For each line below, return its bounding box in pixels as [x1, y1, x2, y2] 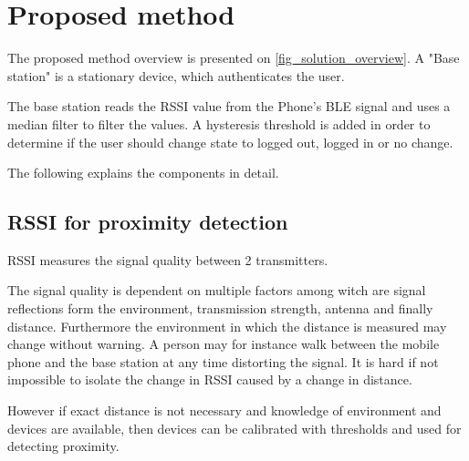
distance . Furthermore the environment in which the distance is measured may [7, 316, 447, 335]
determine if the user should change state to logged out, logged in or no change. [7, 132, 453, 151]
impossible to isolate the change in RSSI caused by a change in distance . [7, 370, 412, 389]
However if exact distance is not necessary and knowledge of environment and [7, 401, 442, 420]
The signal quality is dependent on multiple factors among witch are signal [7, 281, 426, 300]
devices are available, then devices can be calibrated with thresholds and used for [7, 418, 462, 437]
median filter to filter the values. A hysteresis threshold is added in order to [7, 114, 431, 133]
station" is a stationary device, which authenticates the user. [7, 66, 345, 85]
